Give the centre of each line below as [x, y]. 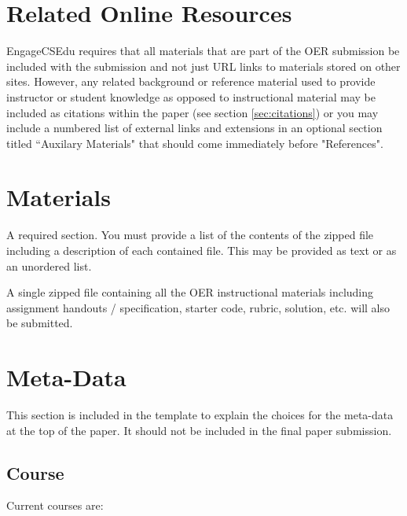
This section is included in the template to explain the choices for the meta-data [200, 415]
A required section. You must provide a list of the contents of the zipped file [190, 235]
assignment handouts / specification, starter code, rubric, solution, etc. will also [198, 307]
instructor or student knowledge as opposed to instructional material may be [191, 96]
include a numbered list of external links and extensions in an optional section [194, 128]
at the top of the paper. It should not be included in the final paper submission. [199, 430]
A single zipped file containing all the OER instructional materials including [190, 292]
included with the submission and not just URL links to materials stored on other [203, 66]
